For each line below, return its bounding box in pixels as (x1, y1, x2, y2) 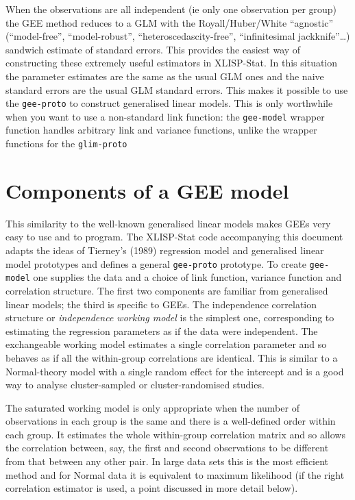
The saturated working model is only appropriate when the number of (5, 400, 299, 414)
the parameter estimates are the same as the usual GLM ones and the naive (5, 68, 324, 83)
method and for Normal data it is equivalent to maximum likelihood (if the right (5, 467, 345, 482)
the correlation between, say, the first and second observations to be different (5, 440, 329, 455)
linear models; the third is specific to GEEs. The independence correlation (5, 297, 317, 311)
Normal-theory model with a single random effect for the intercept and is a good (5, 364, 344, 378)
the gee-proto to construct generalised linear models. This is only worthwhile (5, 96, 333, 110)
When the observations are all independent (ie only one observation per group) (5, 2, 337, 16)
